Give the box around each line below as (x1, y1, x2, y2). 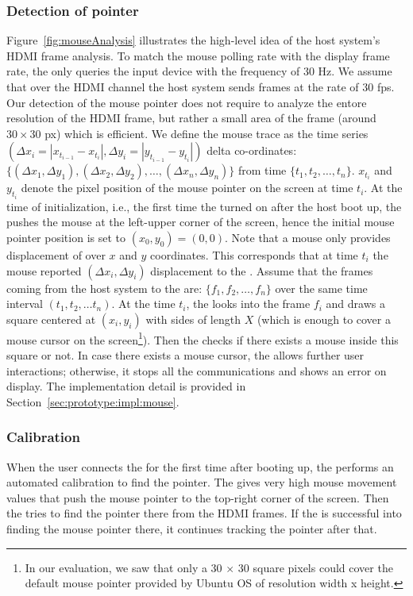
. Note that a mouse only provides (225, 229, 391, 245)
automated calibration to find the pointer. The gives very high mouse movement (6, 474, 397, 490)
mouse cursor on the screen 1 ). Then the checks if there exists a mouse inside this (6, 329, 399, 348)
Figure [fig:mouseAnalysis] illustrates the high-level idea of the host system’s (6, 32, 380, 48)
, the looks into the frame (186, 295, 311, 312)
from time (237, 162, 287, 179)
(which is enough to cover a (257, 310, 391, 327)
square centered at (6, 310, 96, 327)
